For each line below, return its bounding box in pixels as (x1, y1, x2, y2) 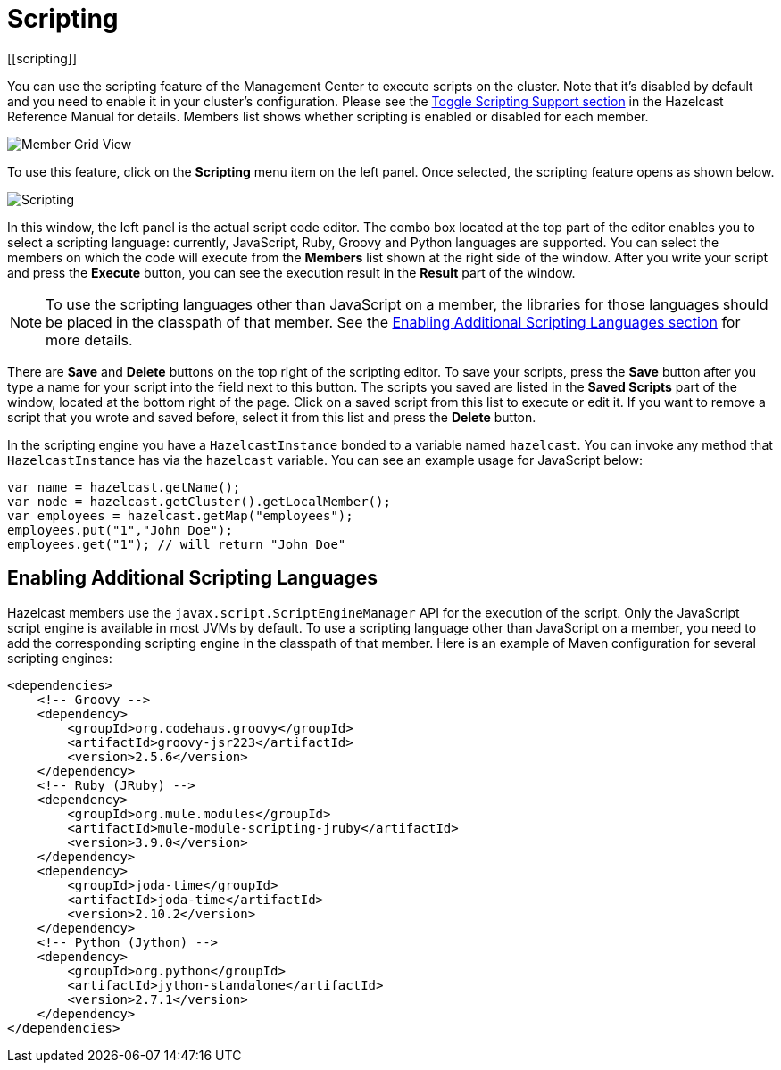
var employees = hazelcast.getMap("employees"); (7, 508, 353, 523)
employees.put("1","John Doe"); (7, 522, 233, 537)
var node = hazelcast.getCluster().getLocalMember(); (7, 494, 391, 509)
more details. (46, 330, 133, 349)
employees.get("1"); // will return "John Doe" (7, 536, 346, 552)
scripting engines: (7, 650, 112, 666)
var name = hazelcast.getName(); (7, 479, 241, 494)
